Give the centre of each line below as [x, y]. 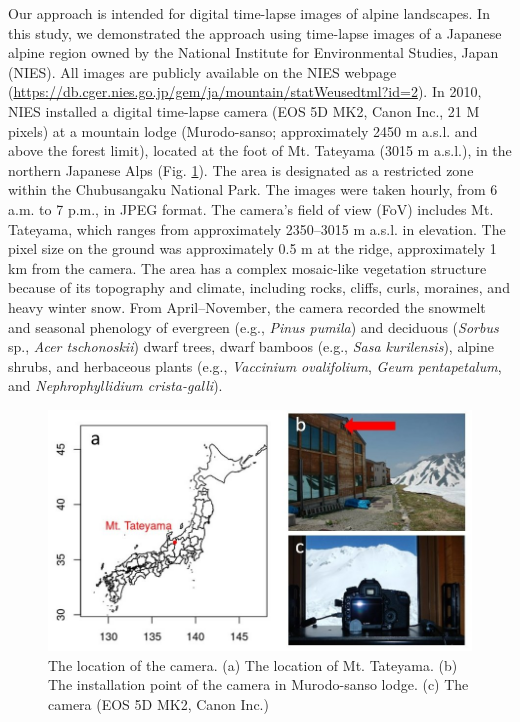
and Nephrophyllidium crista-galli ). [115, 385]
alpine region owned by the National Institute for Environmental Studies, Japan [253, 52]
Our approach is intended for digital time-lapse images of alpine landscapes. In [249, 13]
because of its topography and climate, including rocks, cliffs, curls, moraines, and [259, 287]
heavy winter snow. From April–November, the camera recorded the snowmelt [247, 306]
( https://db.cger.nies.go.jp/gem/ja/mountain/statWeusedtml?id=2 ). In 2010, [245, 91]
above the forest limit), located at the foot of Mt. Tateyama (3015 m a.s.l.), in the [260, 150]
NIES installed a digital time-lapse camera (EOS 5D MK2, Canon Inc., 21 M [244, 110]
